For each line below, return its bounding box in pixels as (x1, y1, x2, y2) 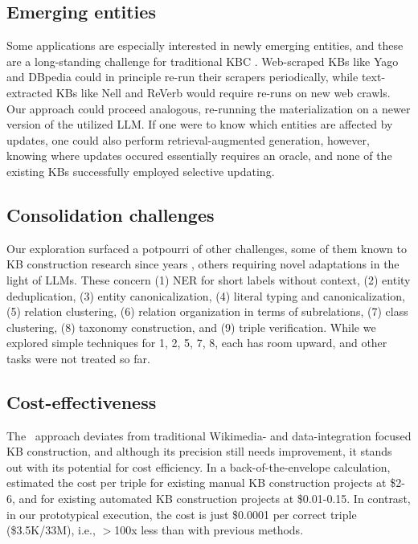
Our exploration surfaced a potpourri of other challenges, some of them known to (6, 239, 407, 256)
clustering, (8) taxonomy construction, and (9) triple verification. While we (6, 318, 376, 335)
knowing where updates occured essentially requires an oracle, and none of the (6, 147, 392, 164)
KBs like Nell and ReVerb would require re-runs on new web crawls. (55, 84, 391, 100)
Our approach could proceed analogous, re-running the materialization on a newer (6, 100, 411, 117)
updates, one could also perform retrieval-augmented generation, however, (6, 131, 370, 148)
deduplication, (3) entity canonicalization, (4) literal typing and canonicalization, (6, 287, 405, 304)
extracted (6, 84, 53, 100)
